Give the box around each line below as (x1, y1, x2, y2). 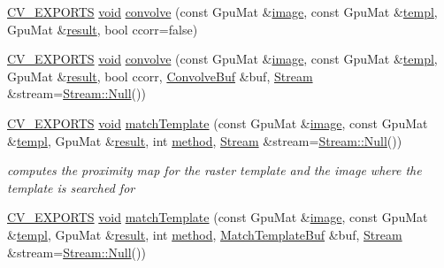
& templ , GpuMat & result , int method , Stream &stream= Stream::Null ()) (7, 131, 402, 149)
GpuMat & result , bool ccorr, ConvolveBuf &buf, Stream (7, 66, 313, 85)
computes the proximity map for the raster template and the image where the (7, 161, 422, 180)
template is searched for (7, 178, 135, 196)
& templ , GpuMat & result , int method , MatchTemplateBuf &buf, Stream (7, 225, 402, 243)
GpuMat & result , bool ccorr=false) (7, 19, 198, 38)
